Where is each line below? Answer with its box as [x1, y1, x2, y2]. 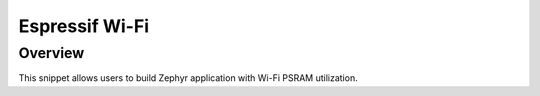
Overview [18, 44, 85, 62]
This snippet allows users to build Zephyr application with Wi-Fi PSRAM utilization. [18, 72, 359, 84]
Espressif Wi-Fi [18, 15, 150, 37]
